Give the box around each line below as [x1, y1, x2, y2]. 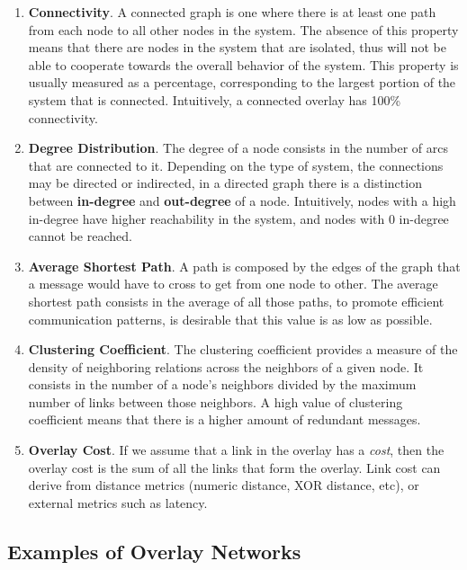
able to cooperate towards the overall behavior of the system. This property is [28, 55, 459, 74]
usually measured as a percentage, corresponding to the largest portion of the [28, 73, 456, 92]
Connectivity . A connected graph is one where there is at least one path [28, 3, 436, 21]
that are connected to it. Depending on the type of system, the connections [28, 156, 444, 174]
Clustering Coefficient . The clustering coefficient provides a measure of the [28, 340, 458, 359]
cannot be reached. [28, 227, 132, 245]
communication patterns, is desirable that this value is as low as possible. [28, 309, 433, 328]
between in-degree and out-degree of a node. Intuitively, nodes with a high [28, 191, 456, 209]
